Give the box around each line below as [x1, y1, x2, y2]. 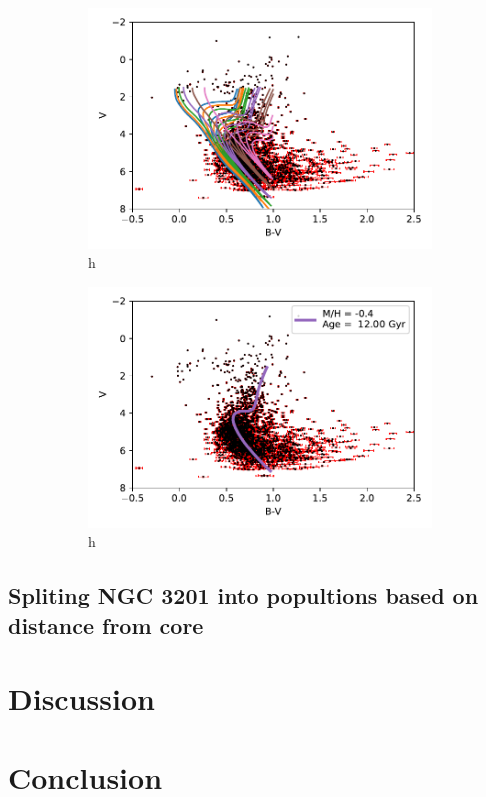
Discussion [8, 678, 155, 719]
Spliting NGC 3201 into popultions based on [8, 580, 479, 611]
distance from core [8, 609, 204, 640]
